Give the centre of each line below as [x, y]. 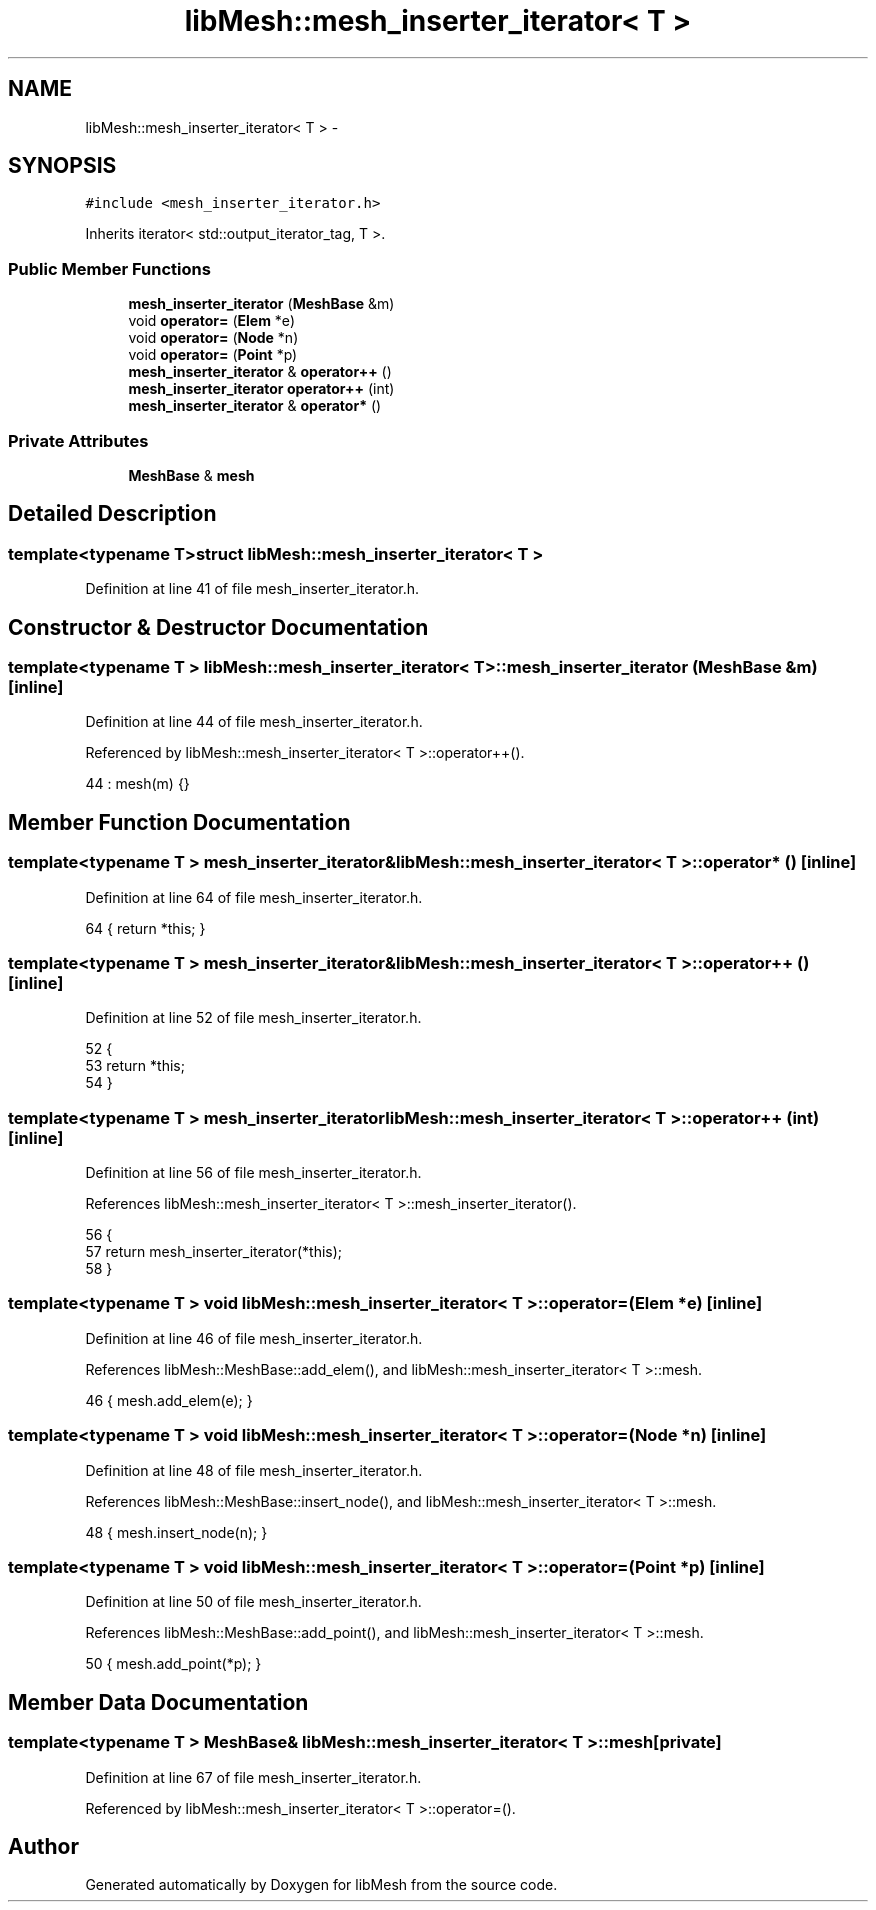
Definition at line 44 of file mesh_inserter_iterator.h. [254, 722]
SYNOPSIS [62, 166]
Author [43, 1846]
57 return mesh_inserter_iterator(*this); [214, 1252]
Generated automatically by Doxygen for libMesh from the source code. [321, 1885]
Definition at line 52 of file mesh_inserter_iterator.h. [253, 1018]
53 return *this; [135, 1066]
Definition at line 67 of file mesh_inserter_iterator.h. [253, 1777]
